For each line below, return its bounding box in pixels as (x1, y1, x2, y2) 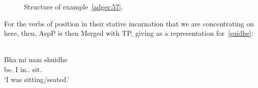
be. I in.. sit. (4, 64, 42, 74)
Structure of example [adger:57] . (24, 1, 123, 11)
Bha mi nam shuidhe (4, 54, 68, 65)
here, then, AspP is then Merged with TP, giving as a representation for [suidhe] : (4, 28, 254, 38)
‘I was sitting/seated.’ (4, 74, 69, 84)
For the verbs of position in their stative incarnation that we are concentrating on (4, 18, 254, 28)
